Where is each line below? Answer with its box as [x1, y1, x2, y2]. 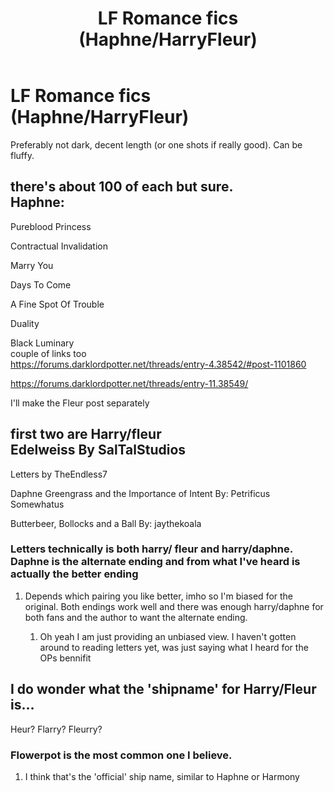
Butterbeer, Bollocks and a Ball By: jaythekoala [10, 517, 202, 529]
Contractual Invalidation [10, 240, 108, 252]
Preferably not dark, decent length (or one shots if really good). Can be [10, 138, 303, 151]
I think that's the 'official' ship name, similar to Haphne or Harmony [24, 770, 300, 782]
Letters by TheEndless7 [10, 468, 108, 480]
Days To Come [10, 278, 72, 291]
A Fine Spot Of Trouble [10, 298, 105, 310]
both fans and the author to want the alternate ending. [24, 611, 248, 623]
